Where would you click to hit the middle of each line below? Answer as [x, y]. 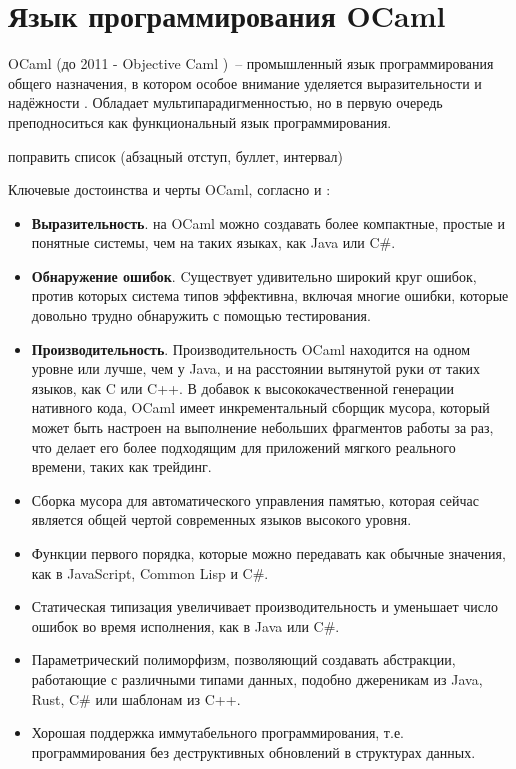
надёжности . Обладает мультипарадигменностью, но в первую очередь [225, 102]
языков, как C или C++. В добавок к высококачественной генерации [242, 387]
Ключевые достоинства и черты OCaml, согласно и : [169, 189]
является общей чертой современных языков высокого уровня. [221, 519]
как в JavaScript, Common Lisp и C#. [150, 572]
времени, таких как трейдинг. [121, 466]
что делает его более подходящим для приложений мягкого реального [243, 446]
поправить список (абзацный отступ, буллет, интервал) [176, 155]
